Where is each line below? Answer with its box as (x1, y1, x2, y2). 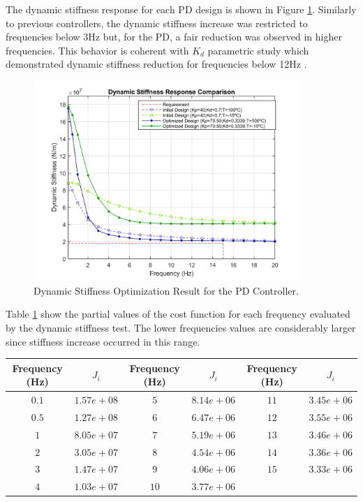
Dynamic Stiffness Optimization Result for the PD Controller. (34, 283, 299, 297)
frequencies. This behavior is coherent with (6, 43, 189, 57)
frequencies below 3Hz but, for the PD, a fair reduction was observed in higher (6, 29, 342, 44)
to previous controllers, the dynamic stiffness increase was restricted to (6, 15, 308, 30)
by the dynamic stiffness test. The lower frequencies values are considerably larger (6, 320, 356, 334)
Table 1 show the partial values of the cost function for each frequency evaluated (6, 307, 350, 321)
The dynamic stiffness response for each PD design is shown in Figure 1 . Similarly (6, 2, 357, 16)
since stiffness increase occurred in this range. (6, 334, 200, 348)
